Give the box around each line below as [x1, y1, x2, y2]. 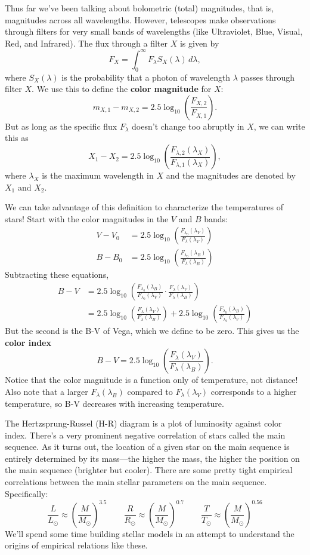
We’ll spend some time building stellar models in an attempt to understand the [5, 527, 294, 539]
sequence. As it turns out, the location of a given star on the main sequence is [5, 440, 290, 453]
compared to [127, 385, 173, 397]
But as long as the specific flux [5, 119, 117, 132]
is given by [179, 36, 219, 49]
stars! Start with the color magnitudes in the [5, 212, 169, 225]
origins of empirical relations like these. [5, 539, 148, 551]
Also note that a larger [5, 385, 88, 397]
